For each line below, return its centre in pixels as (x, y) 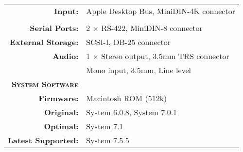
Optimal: (61, 126)
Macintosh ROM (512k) (127, 98)
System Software (45, 84)
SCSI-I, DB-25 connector (129, 42)
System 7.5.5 (108, 140)
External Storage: (44, 42)
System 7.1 (105, 126)
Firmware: (59, 98)
